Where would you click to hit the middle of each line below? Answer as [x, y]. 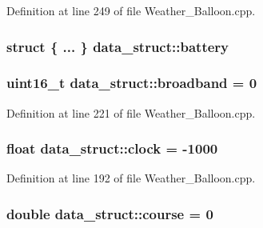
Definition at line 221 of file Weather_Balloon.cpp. [131, 112]
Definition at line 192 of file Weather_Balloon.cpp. [131, 178]
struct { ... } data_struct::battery [118, 46]
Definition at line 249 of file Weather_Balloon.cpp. [131, 10]
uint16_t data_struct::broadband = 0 [132, 83]
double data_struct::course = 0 [110, 213]
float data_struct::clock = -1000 [112, 148]
